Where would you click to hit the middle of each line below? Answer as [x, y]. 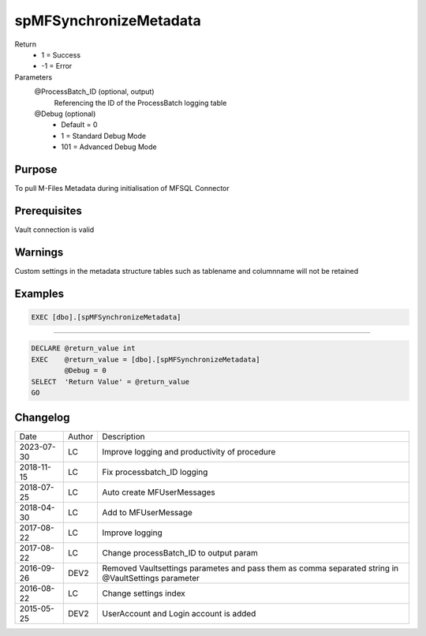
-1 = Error [57, 66]
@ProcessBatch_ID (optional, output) [94, 92]
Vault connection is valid [54, 230]
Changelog [42, 418]
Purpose [36, 169]
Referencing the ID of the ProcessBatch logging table [140, 103]
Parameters [34, 77]
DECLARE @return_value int [83, 348]
